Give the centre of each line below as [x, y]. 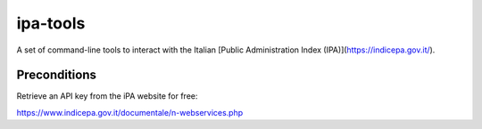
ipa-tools [51, 23]
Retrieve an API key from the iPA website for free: [107, 96]
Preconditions [57, 75]
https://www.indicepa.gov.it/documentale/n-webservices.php [130, 112]
